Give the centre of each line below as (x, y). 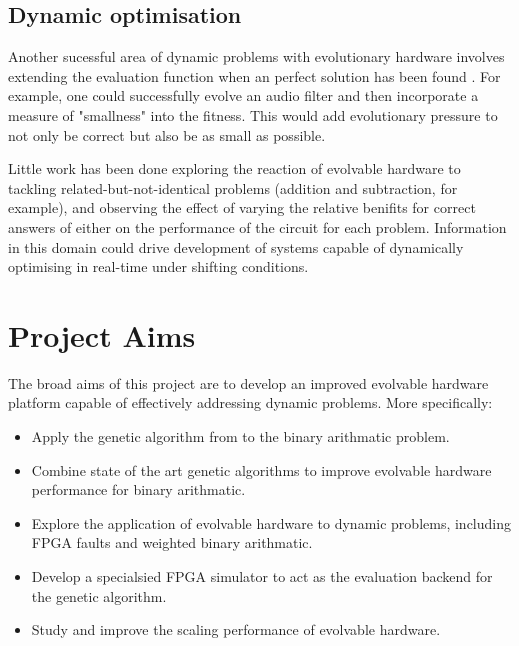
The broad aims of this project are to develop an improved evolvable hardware (248, 382)
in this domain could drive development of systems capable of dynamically (236, 246)
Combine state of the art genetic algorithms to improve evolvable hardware (261, 469)
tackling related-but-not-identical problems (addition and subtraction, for (233, 187)
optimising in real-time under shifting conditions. (158, 266)
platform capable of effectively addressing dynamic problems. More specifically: (250, 402)
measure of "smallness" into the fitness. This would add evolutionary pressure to (253, 114)
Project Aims (102, 334)
